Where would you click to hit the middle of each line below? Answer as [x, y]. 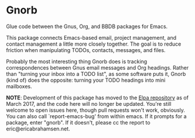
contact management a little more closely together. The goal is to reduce [94, 44]
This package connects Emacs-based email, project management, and [91, 37]
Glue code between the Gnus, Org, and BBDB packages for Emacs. [87, 26]
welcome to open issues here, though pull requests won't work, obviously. [96, 110]
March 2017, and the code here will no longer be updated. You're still [89, 103]
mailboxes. [19, 86]
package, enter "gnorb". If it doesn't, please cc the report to [78, 122]
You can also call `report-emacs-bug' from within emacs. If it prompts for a [96, 116]
